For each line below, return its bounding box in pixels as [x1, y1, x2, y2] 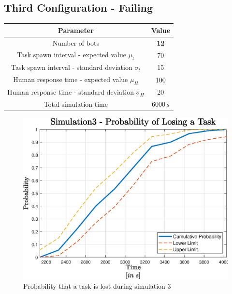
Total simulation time [43, 99, 108, 109]
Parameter [58, 25, 94, 35]
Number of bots [52, 37, 99, 48]
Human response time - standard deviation [7, 87, 134, 97]
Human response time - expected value [13, 74, 128, 84]
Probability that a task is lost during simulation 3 [23, 280, 171, 291]
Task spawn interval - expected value [17, 49, 126, 60]
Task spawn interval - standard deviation [11, 62, 132, 72]
